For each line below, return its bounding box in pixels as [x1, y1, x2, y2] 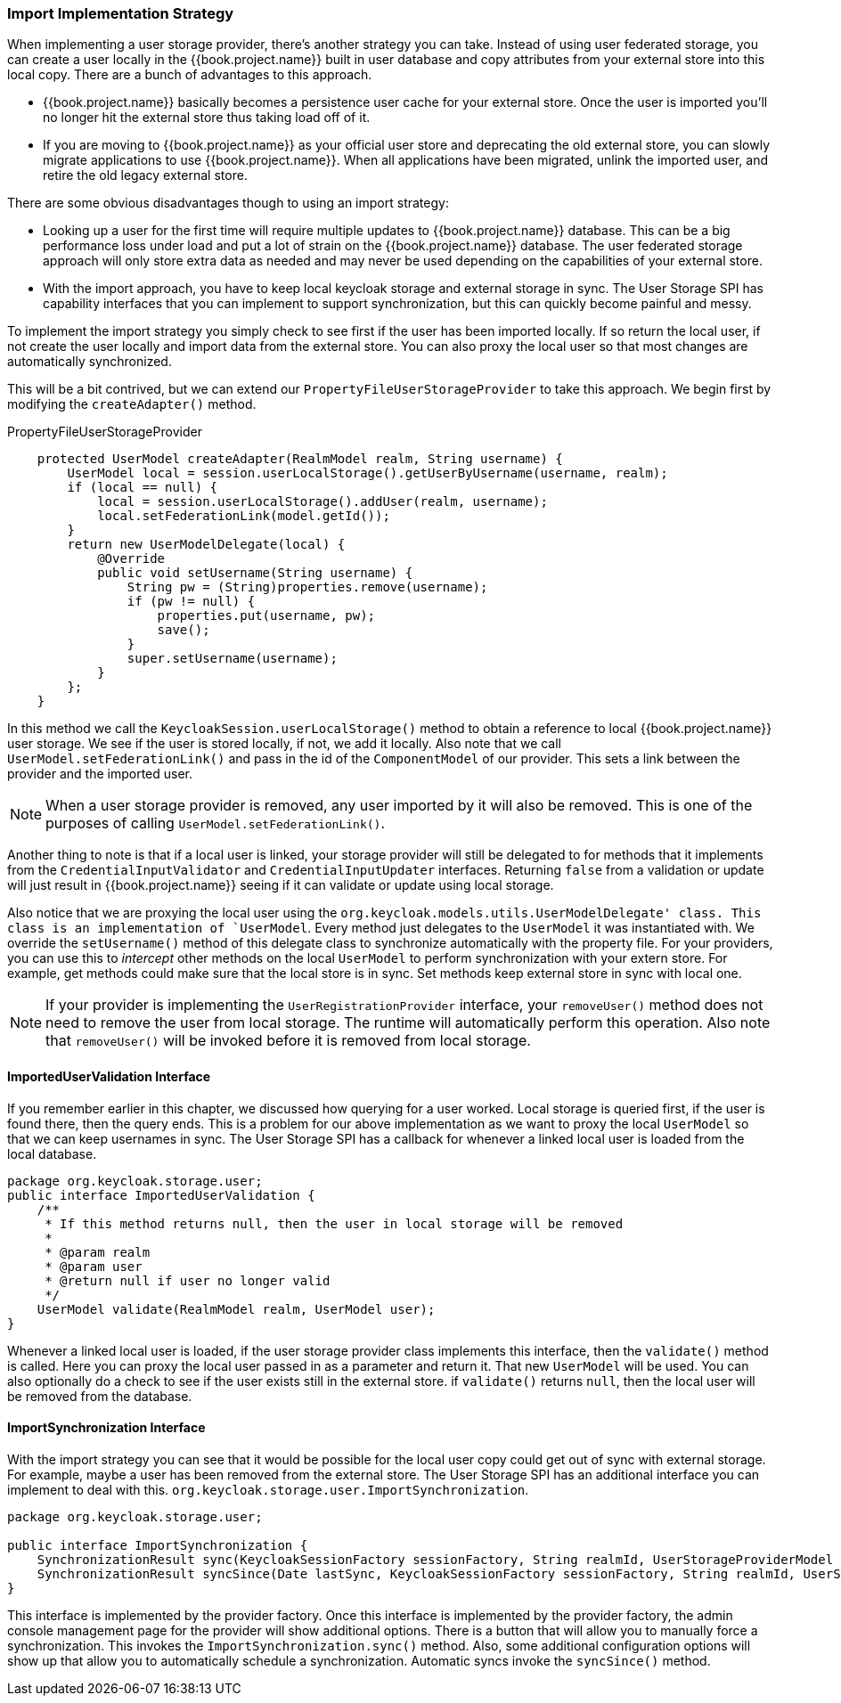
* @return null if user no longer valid [45, 1273, 331, 1288]
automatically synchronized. [7, 354, 172, 370]
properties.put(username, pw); [157, 608, 376, 623]
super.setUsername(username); [127, 651, 338, 666]
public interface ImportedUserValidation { [7, 1187, 315, 1202]
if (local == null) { [67, 480, 218, 495]
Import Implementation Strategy [7, 4, 234, 22]
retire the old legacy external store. [43, 167, 248, 183]
